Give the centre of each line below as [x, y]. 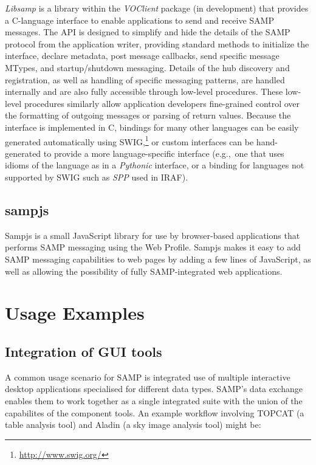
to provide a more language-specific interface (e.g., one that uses [164, 153]
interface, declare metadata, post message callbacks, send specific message [142, 56]
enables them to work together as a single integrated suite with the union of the [154, 400]
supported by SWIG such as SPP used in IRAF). [97, 177]
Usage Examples [75, 313]
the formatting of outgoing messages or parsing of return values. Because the [148, 115]
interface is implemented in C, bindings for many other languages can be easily [152, 127]
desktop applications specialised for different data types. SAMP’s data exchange [154, 389]
